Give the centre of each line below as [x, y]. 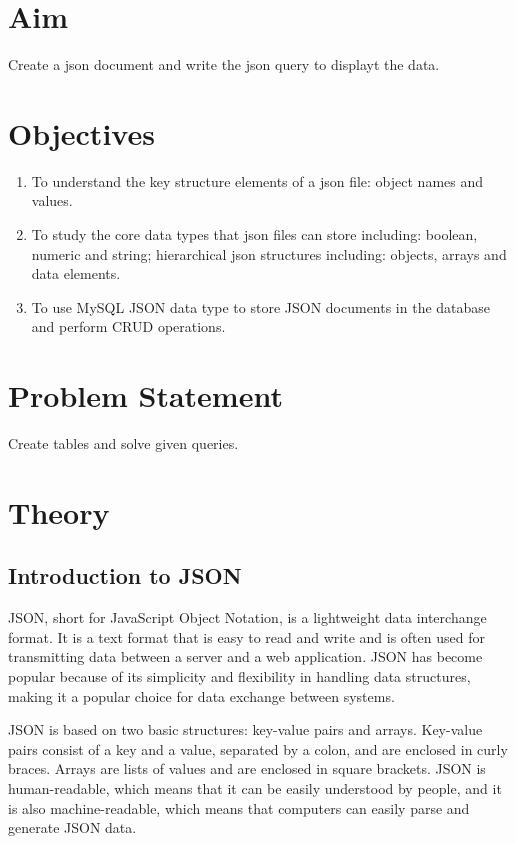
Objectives [81, 132]
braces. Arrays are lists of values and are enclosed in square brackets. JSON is [247, 768]
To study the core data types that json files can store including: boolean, [254, 234]
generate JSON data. [72, 827]
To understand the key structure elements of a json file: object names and [257, 180]
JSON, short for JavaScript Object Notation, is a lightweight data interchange [247, 617]
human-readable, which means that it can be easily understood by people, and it [255, 788]
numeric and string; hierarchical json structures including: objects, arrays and [269, 253]
